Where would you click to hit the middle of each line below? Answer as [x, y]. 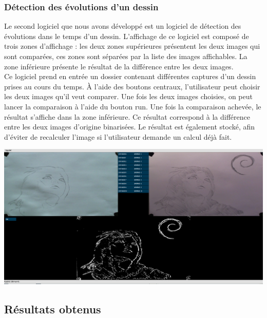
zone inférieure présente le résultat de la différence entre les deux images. [119, 66]
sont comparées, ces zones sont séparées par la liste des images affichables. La [126, 56]
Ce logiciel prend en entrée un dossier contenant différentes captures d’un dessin [130, 76]
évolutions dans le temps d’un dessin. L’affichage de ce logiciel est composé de [127, 36]
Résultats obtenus [53, 309]
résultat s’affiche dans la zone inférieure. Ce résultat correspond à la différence [127, 116]
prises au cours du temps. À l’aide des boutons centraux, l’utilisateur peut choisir [132, 86]
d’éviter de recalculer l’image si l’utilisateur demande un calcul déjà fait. [118, 136]
